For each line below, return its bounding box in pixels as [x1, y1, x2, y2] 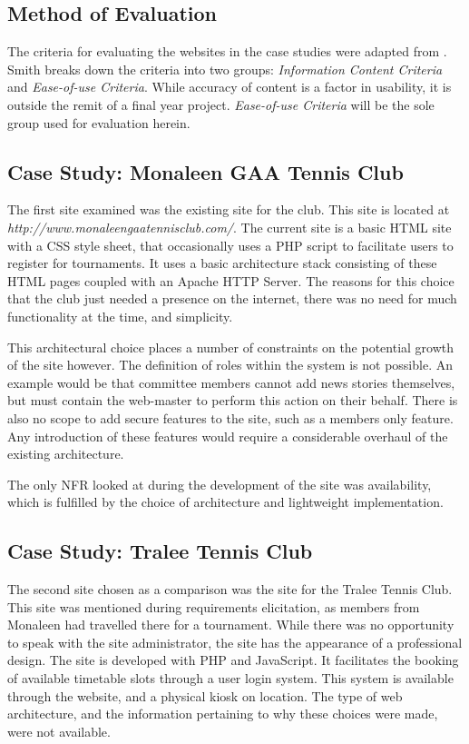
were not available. [7, 721, 111, 740]
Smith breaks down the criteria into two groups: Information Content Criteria [7, 59, 443, 78]
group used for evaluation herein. [7, 113, 191, 132]
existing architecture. [7, 444, 124, 463]
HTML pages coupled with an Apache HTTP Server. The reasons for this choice [7, 271, 454, 290]
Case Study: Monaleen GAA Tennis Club [7, 157, 404, 185]
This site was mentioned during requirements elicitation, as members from [7, 597, 420, 616]
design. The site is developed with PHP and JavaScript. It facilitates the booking [7, 650, 459, 670]
